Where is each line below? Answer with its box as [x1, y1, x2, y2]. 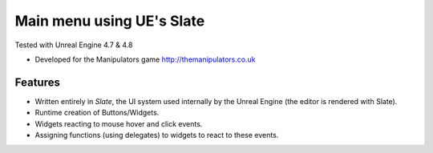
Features [14, 75, 60, 89]
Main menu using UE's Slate [14, 12, 205, 30]
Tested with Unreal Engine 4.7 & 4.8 [14, 40, 133, 50]
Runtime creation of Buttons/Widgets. [34, 108, 160, 118]
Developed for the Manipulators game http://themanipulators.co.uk [34, 54, 256, 64]
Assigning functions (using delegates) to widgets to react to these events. [34, 131, 279, 140]
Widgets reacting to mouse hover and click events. [34, 119, 203, 128]
